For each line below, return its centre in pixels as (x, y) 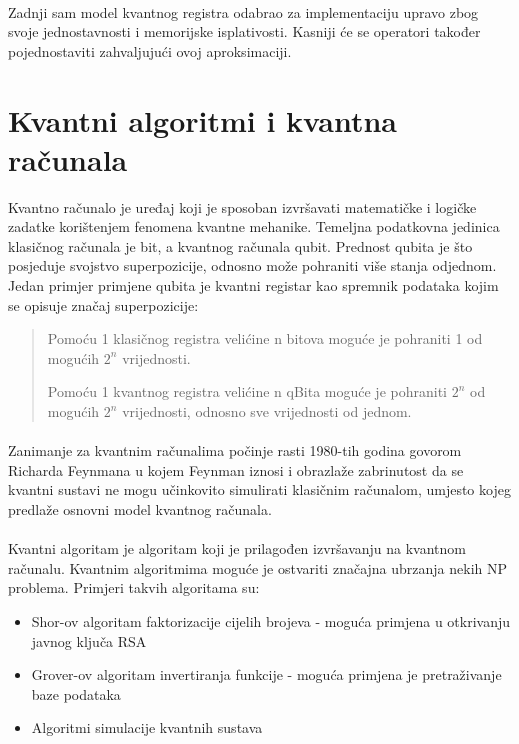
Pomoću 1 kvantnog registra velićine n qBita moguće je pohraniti (247, 391)
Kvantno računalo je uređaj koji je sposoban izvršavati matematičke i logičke (242, 206)
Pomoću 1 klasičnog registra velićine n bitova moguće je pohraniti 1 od (265, 338)
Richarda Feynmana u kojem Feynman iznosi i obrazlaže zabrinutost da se (236, 469)
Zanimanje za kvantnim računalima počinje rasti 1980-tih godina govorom (235, 450)
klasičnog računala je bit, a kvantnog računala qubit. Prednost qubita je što (240, 245)
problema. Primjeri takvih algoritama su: (134, 587)
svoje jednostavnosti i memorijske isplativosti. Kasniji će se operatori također (244, 31)
